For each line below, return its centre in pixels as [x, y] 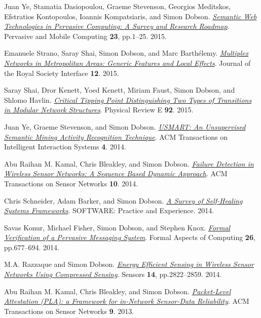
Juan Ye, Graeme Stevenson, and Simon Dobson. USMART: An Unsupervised [125, 126]
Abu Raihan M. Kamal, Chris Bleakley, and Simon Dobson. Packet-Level [118, 291]
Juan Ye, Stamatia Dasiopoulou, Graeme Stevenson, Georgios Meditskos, [118, 6]
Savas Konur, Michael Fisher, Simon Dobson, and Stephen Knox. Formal [117, 227]
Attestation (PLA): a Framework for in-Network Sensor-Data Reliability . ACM [127, 301]
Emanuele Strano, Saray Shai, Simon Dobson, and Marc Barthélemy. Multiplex [126, 53]
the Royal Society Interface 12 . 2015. [62, 73]
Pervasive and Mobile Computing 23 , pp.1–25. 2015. [85, 36]
